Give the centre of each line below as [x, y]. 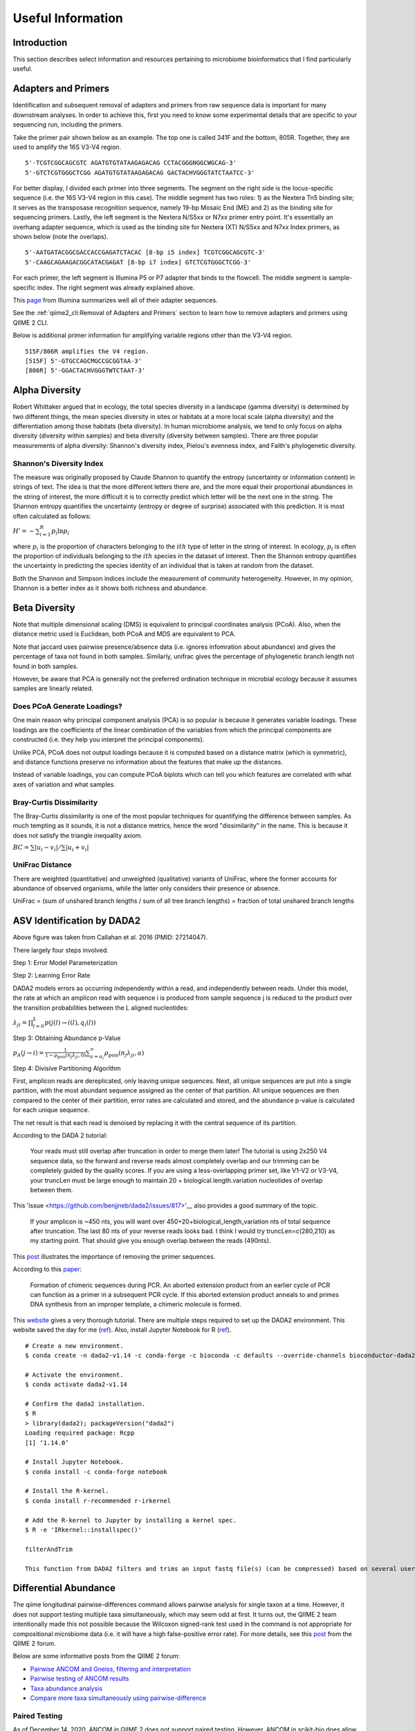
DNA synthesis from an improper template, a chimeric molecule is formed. [136, 1304]
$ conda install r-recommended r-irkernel [98, 1500]
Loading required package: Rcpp [80, 1433]
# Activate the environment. [74, 1375]
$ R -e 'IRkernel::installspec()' [83, 1530]
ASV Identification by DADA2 [77, 921]
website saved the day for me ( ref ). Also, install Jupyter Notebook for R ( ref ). [122, 1330]
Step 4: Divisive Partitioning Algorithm [67, 1068]
